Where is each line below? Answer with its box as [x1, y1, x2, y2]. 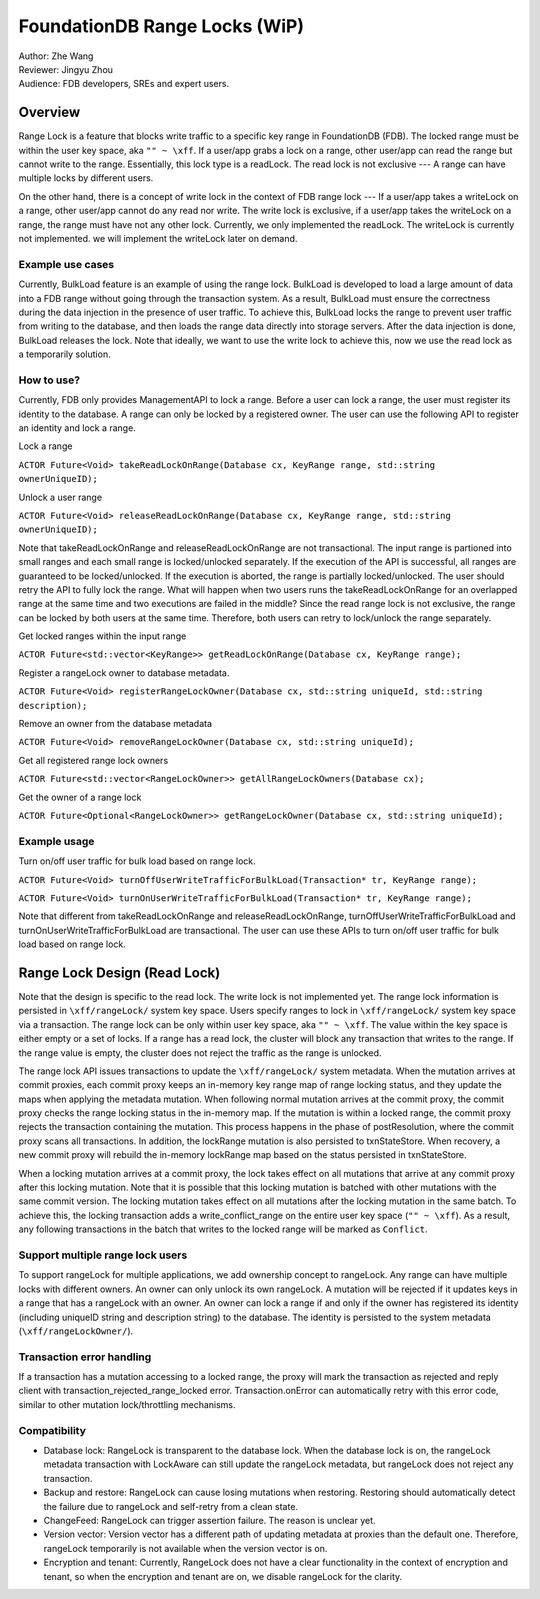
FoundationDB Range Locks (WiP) [18, 15, 305, 37]
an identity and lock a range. [18, 421, 137, 434]
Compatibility [18, 1423, 87, 1437]
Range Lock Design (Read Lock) [18, 964, 221, 981]
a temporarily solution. [18, 348, 111, 360]
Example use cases [18, 257, 115, 271]
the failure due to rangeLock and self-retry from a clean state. [43, 1500, 299, 1512]
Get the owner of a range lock [18, 791, 142, 803]
